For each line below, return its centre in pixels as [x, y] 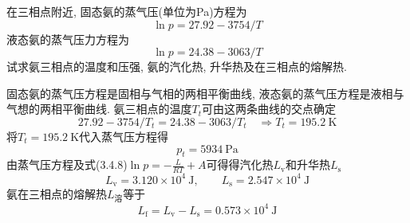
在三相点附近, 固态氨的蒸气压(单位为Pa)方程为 [127, 11]
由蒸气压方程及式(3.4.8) [67, 164]
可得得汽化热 [240, 164]
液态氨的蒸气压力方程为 [68, 39]
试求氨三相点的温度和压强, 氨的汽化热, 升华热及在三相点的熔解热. [177, 67]
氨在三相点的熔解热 [57, 194]
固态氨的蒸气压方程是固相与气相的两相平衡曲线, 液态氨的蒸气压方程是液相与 [205, 93]
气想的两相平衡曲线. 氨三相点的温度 [99, 109]
